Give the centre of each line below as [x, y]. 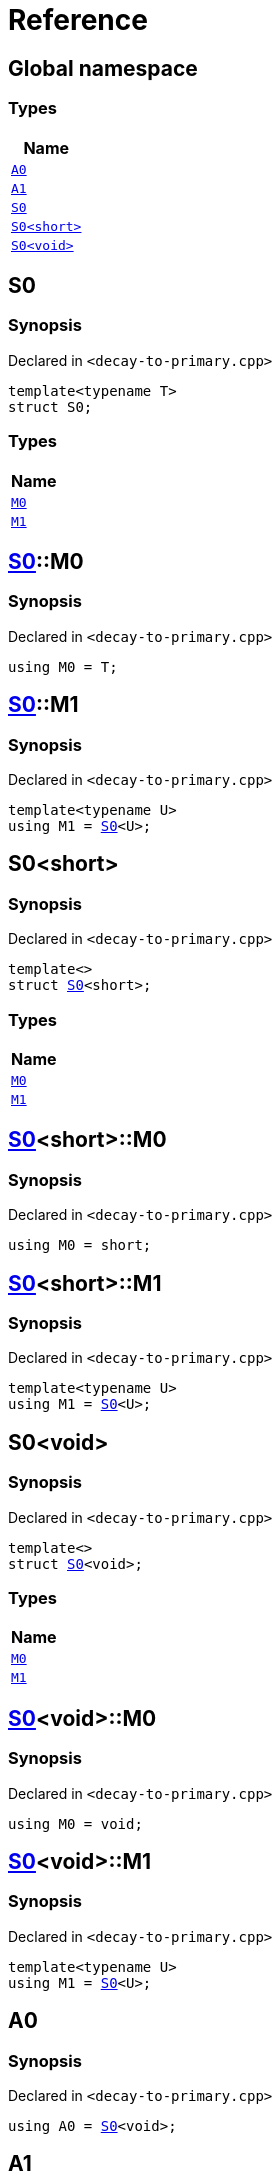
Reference [78, 20]
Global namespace [103, 68]
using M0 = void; [75, 1823]
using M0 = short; [80, 1245]
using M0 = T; [63, 666]
